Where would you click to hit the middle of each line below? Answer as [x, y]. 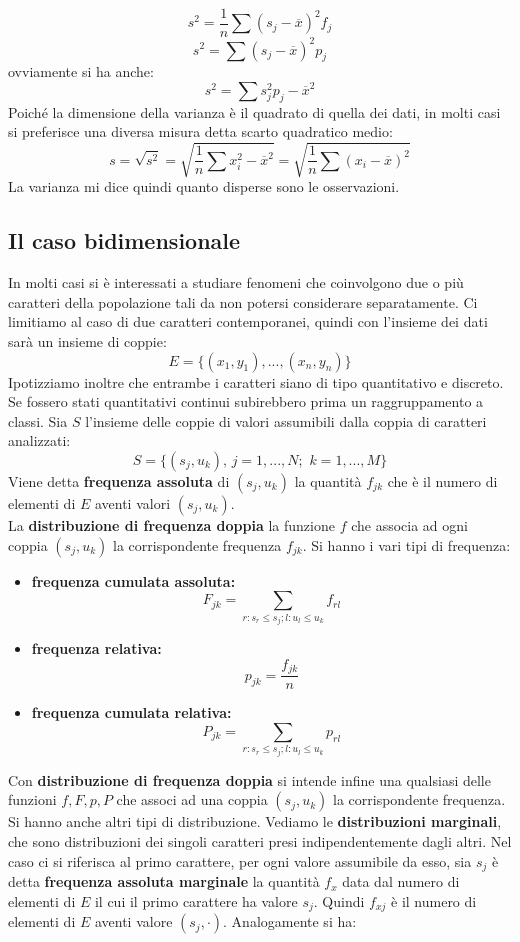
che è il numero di [442, 481]
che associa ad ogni [409, 525]
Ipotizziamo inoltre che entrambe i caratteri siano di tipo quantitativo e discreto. [256, 381]
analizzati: [39, 440]
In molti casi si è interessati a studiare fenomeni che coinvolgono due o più [236, 282]
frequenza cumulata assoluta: [133, 580]
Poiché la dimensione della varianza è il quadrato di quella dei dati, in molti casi [254, 111]
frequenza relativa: [96, 648]
